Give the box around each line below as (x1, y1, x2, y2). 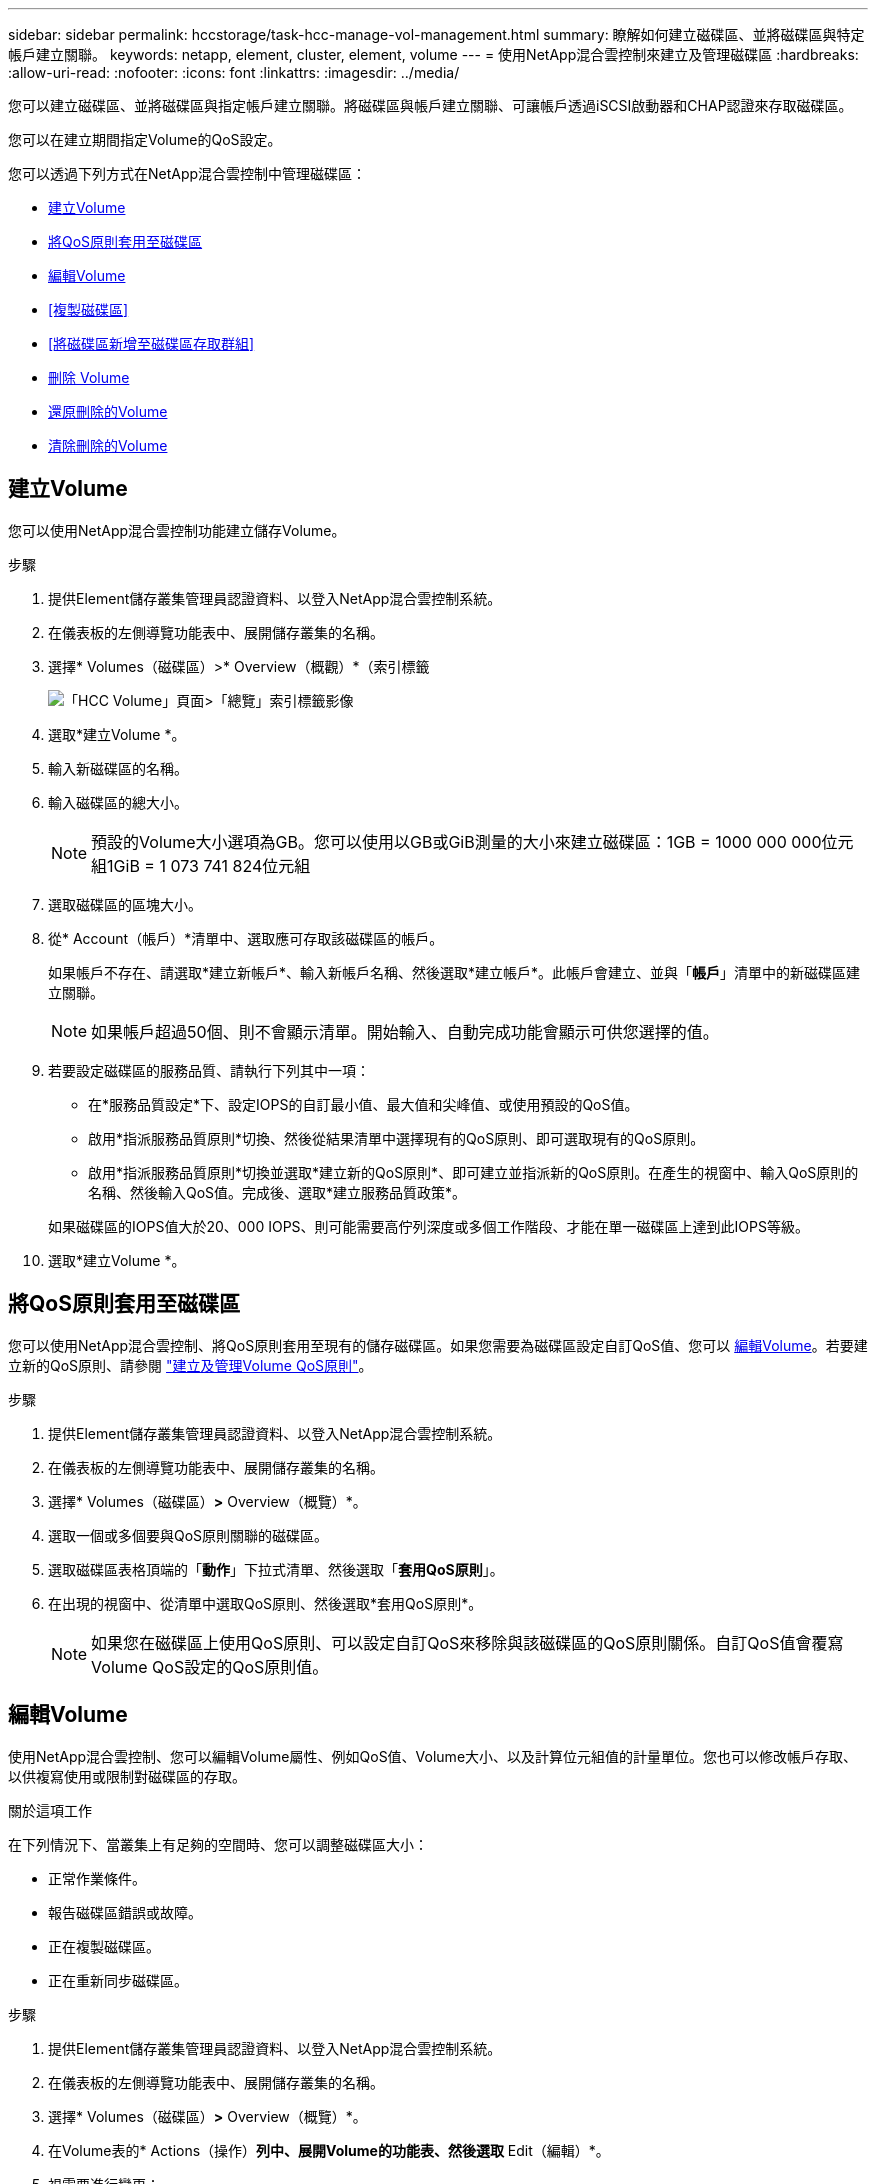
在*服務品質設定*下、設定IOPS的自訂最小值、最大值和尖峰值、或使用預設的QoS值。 (88, 1095, 639, 1113)
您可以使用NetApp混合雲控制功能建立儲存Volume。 (8, 521, 346, 539)
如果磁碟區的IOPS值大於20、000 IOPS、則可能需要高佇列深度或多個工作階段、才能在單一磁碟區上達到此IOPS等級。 (48, 1217, 809, 1235)
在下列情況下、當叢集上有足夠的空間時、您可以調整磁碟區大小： (8, 1835, 428, 1853)
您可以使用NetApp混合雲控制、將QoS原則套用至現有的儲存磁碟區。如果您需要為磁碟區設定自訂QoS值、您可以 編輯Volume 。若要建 (8, 1336, 868, 1354)
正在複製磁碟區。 (48, 1937, 160, 1955)
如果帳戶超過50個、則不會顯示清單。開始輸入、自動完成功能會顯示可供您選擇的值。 (91, 1021, 719, 1042)
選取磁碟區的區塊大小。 (48, 895, 202, 913)
